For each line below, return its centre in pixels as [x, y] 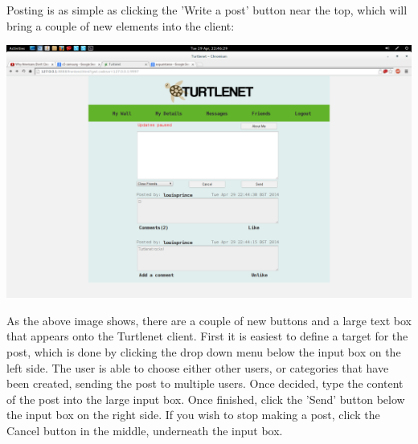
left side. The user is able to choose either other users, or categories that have [198, 367]
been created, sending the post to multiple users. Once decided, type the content [205, 383]
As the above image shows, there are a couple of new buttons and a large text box [209, 320]
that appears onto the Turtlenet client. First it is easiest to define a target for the [207, 336]
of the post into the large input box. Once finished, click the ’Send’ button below [206, 399]
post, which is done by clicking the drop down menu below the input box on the [204, 351]
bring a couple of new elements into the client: [121, 25]
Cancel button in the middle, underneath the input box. [145, 430]
